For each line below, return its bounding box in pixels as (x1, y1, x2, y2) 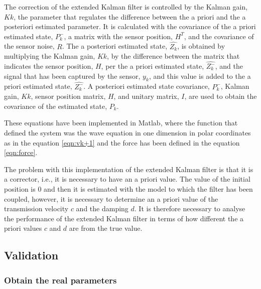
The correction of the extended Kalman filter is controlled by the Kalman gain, (4, 2, 248, 12)
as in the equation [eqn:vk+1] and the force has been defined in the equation (4, 137, 240, 148)
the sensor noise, (4, 41, 55, 51)
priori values (4, 223, 42, 233)
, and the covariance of (184, 31, 254, 41)
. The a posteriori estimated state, (62, 41, 168, 51)
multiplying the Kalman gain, (4, 51, 95, 61)
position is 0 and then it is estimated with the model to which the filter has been (4, 183, 253, 194)
